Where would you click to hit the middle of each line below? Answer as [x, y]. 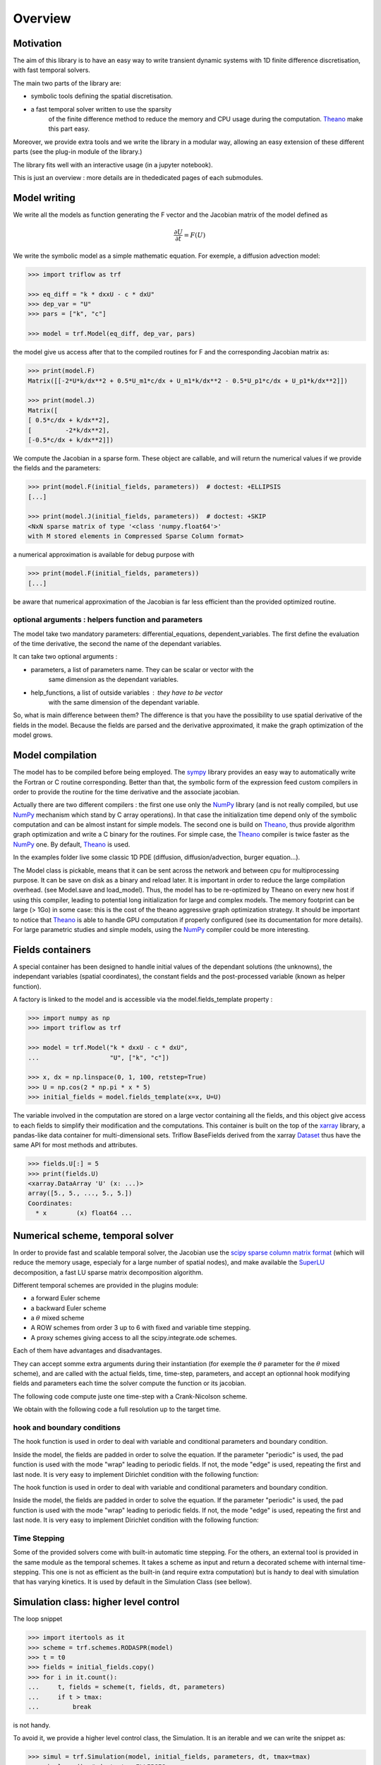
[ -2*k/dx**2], [69, 430]
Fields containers [52, 950]
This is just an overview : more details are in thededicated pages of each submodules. [138, 177]
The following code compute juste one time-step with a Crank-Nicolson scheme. [130, 1396]
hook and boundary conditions [67, 1428]
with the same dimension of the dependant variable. [124, 702]
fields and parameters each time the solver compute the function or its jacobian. [129, 1383]
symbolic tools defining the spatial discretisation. [102, 96]
